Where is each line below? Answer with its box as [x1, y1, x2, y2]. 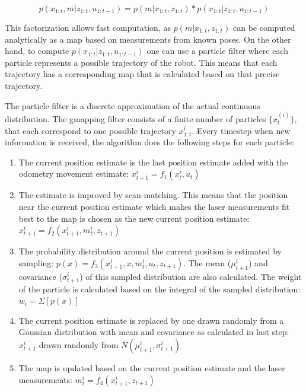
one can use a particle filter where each [146, 44, 289, 57]
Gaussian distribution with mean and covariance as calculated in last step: [18, 326, 289, 338]
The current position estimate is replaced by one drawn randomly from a [18, 314, 284, 326]
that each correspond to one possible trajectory [5, 124, 176, 136]
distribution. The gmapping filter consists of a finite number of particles [5, 112, 266, 125]
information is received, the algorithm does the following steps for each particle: [5, 136, 295, 148]
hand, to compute [5, 44, 69, 57]
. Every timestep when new [192, 124, 291, 136]
